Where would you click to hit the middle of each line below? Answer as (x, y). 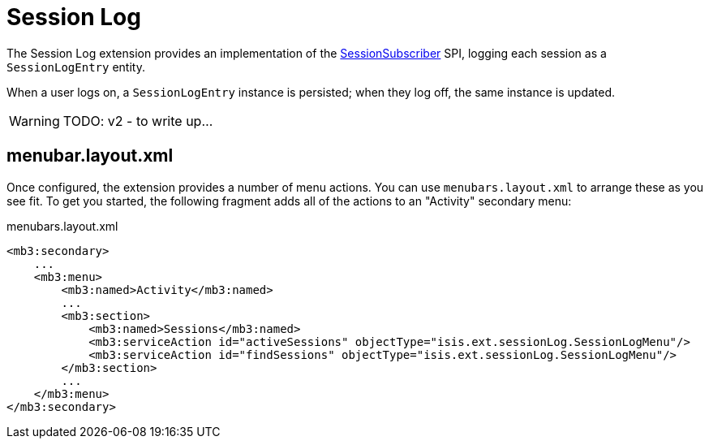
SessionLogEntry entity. (76, 67)
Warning (34, 121)
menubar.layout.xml (90, 156)
